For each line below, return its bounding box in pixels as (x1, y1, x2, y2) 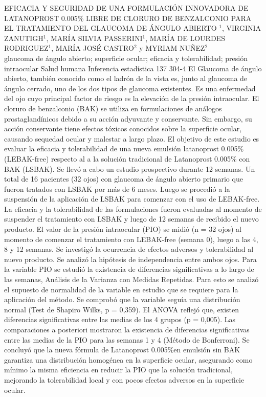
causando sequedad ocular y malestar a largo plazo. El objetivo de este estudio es (4, 133, 259, 144)
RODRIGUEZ (4, 43, 49, 53)
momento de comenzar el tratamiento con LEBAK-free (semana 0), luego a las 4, (4, 233, 258, 244)
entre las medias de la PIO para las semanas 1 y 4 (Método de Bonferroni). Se (4, 334, 250, 345)
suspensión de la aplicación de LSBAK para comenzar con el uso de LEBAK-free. (4, 193, 260, 204)
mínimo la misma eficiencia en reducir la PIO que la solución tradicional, (4, 364, 233, 375)
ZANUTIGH (4, 32, 43, 43)
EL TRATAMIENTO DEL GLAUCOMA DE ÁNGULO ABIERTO (4, 23, 217, 33)
